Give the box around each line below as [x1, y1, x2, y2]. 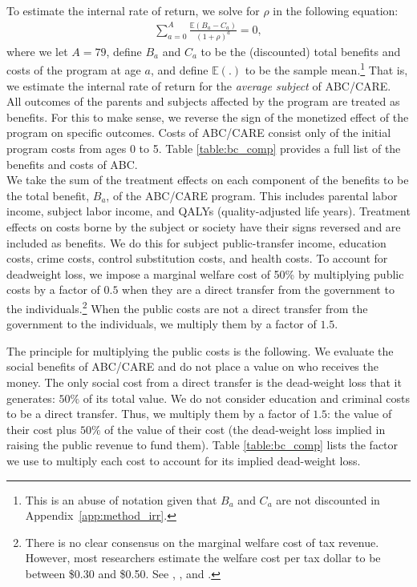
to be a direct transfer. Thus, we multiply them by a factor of [6, 405, 310, 422]
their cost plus [6, 420, 77, 437]
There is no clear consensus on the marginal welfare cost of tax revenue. [25, 533, 379, 550]
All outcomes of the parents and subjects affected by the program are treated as [6, 93, 400, 110]
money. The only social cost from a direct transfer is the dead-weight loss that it [6, 374, 402, 390]
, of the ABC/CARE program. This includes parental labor [106, 187, 398, 203]
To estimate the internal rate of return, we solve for [6, 2, 260, 18]
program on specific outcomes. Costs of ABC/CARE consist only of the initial [6, 124, 391, 141]
